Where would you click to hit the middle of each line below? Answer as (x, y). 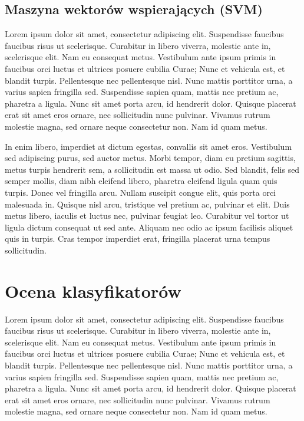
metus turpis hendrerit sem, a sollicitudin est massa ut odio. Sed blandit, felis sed (152, 169)
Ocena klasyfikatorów (93, 290)
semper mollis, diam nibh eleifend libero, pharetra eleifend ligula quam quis (141, 181)
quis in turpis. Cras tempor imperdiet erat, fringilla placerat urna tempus (138, 239)
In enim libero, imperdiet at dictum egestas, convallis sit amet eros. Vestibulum (148, 146)
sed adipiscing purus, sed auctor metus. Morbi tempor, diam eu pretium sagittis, (150, 158)
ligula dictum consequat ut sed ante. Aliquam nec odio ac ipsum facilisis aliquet (149, 227)
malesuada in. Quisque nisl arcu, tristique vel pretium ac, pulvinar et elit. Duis (147, 204)
